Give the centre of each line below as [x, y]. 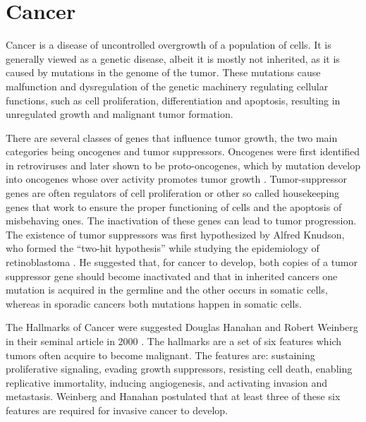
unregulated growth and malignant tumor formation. [120, 114]
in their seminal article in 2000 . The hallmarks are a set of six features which [174, 341]
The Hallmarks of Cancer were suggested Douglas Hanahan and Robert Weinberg [182, 327]
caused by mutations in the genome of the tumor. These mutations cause [163, 72]
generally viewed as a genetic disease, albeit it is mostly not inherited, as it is [173, 58]
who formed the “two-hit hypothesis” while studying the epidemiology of [163, 248]
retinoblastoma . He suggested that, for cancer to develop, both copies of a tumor [182, 262]
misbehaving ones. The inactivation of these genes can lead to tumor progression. [181, 221]
